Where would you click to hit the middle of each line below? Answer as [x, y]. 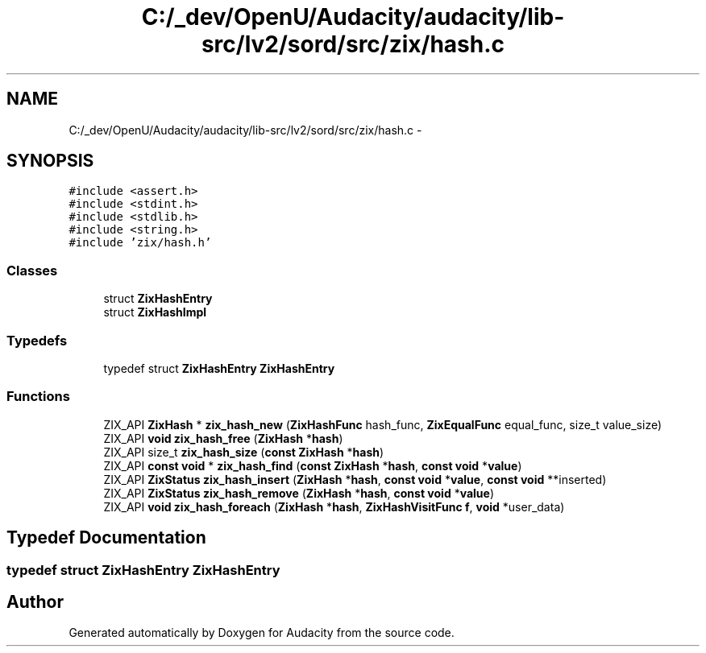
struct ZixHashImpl [155, 312]
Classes [32, 270]
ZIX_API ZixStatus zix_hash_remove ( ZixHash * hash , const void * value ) [299, 493]
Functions [38, 397]
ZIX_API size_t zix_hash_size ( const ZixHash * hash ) [244, 452]
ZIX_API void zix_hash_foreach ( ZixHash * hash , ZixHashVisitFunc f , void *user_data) [334, 506]
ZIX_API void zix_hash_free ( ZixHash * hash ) [223, 438]
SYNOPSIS [50, 161]
